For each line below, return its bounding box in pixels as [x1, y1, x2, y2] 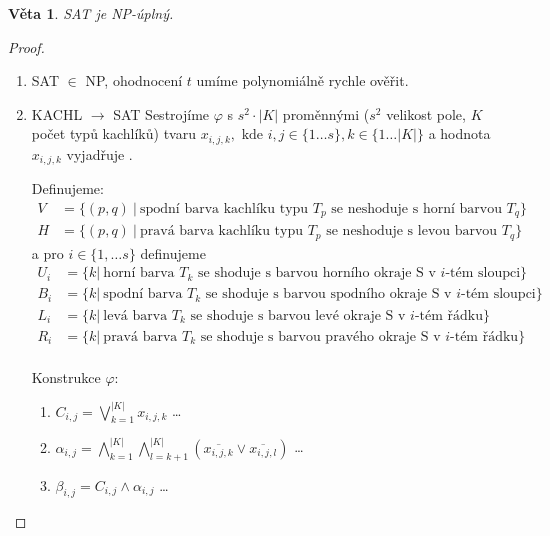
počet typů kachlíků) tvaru [31, 123, 196, 144]
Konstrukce [31, 366, 101, 387]
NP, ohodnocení [85, 70, 183, 91]
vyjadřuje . [66, 143, 133, 164]
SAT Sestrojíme [113, 103, 210, 124]
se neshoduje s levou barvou [326, 224, 498, 239]
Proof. [8, 36, 45, 57]
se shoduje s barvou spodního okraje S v [205, 287, 452, 302]
